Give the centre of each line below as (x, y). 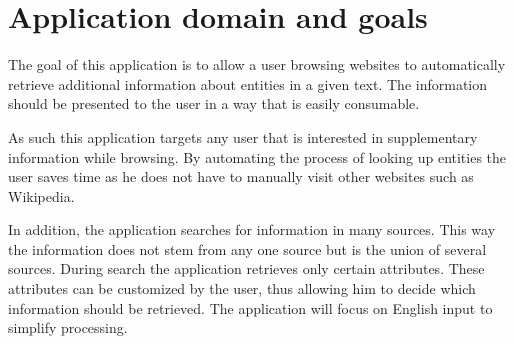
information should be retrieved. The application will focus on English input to (250, 307)
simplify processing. (68, 327)
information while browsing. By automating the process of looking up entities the (257, 156)
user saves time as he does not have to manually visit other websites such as (241, 176)
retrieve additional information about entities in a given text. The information (248, 83)
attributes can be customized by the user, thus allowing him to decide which (242, 288)
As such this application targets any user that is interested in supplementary (243, 136)
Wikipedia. (41, 195)
